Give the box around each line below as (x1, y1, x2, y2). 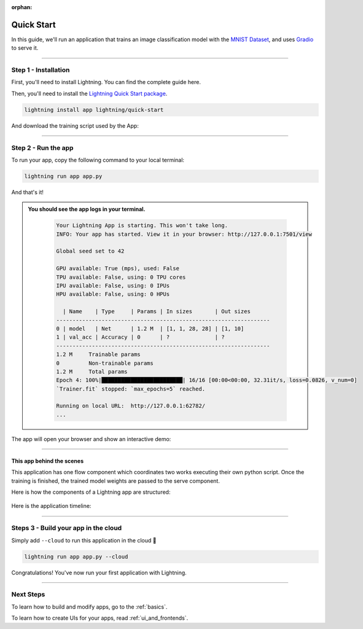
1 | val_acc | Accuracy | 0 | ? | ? (56, 334, 225, 341)
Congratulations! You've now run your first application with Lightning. (11, 569, 187, 576)
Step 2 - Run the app (11, 143, 74, 152)
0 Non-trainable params (56, 359, 154, 367)
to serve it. (11, 44, 39, 52)
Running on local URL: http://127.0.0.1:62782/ (56, 402, 206, 410)
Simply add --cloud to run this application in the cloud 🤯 (11, 536, 157, 544)
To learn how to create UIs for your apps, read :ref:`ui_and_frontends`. (11, 614, 189, 622)
